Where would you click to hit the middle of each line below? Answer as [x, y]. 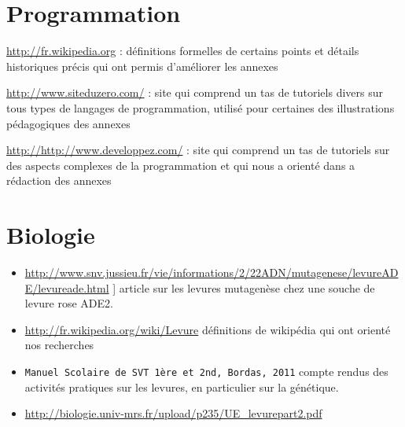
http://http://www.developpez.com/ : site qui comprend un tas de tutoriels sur [198, 150]
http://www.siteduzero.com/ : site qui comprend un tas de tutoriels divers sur [195, 92]
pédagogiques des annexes [68, 123]
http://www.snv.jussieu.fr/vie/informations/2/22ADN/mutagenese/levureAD [212, 272]
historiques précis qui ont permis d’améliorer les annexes [142, 66]
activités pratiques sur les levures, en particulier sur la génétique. [182, 387]
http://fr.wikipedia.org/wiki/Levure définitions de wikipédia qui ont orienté [208, 329]
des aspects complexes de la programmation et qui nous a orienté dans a [181, 165]
